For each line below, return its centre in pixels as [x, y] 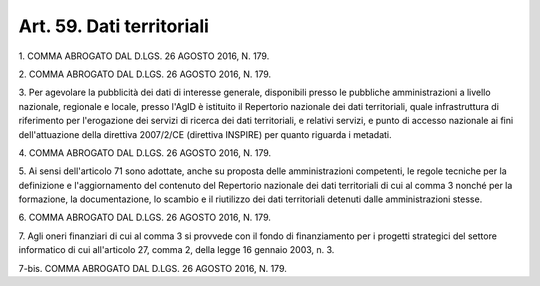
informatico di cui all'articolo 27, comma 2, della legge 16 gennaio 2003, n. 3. [176, 250]
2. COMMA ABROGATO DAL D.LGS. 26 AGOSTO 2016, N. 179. [145, 74]
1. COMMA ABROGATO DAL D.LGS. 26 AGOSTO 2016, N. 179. [144, 56]
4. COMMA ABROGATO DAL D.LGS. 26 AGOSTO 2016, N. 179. [145, 152]
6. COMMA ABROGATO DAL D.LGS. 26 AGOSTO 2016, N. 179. [145, 217]
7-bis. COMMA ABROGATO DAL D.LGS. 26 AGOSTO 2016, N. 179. [152, 268]
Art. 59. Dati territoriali [114, 26]
